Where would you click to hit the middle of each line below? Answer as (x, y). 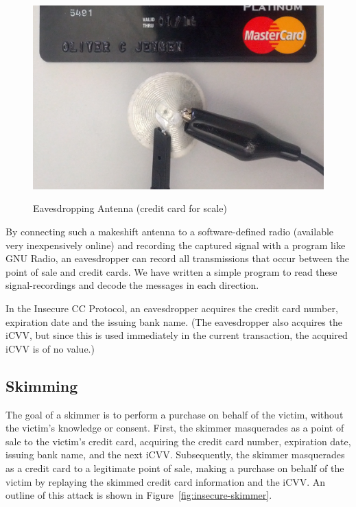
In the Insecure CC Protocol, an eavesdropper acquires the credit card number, (172, 308)
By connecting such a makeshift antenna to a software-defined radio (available (170, 232)
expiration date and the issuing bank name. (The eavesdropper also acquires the (174, 321)
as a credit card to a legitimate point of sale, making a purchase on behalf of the (175, 468)
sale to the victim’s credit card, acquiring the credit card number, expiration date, (178, 441)
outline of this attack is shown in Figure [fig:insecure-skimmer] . (139, 495)
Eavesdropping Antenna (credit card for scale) (130, 208)
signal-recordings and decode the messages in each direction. (132, 285)
